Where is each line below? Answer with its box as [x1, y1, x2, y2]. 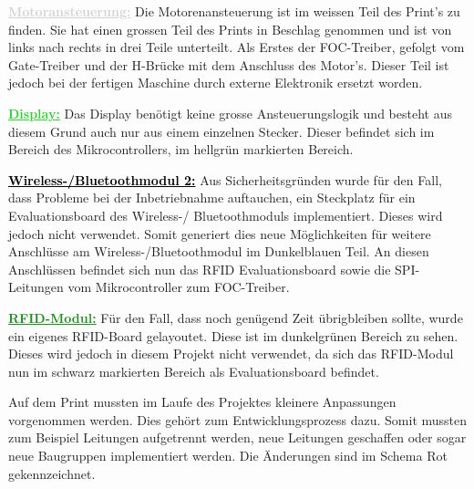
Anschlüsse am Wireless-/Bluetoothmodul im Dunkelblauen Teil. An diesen [8, 242, 429, 261]
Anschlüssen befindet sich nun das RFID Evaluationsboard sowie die [8, 259, 391, 278]
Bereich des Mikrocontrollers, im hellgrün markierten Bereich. [8, 140, 354, 159]
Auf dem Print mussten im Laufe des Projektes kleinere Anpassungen [8, 392, 397, 411]
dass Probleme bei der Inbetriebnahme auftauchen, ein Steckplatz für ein [8, 188, 416, 207]
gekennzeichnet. [8, 463, 96, 483]
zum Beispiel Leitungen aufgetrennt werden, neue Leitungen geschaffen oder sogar [8, 428, 467, 447]
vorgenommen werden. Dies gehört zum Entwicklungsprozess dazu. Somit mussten [8, 410, 468, 429]
